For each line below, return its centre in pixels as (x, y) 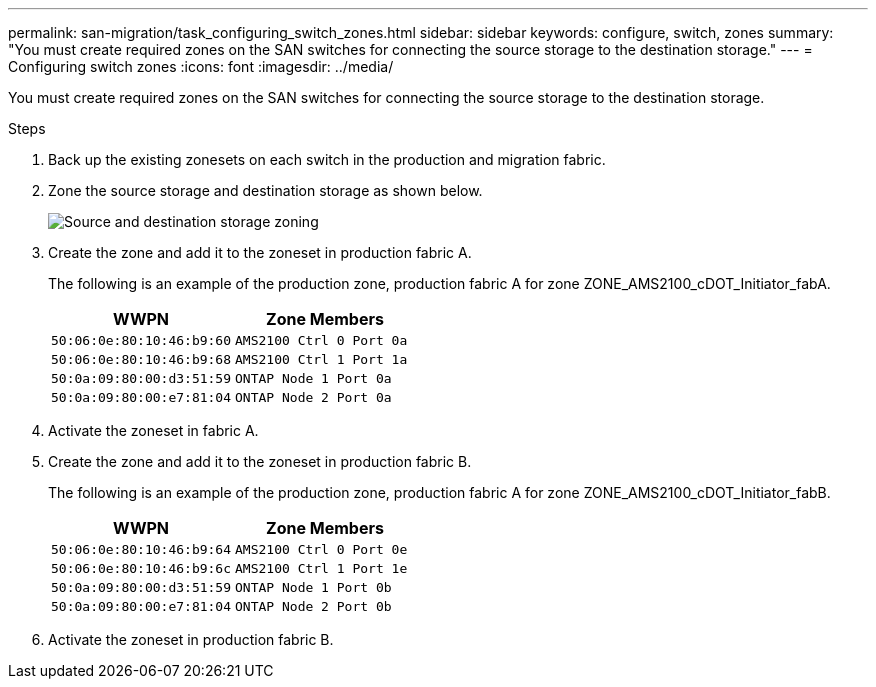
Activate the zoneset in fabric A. (153, 430)
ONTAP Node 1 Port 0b (313, 587)
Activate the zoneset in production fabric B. (191, 639)
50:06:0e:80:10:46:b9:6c (141, 568)
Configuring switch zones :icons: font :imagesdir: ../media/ (201, 66)
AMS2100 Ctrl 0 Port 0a (321, 340)
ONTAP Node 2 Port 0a (313, 397)
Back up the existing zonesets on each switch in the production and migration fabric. (327, 159)
